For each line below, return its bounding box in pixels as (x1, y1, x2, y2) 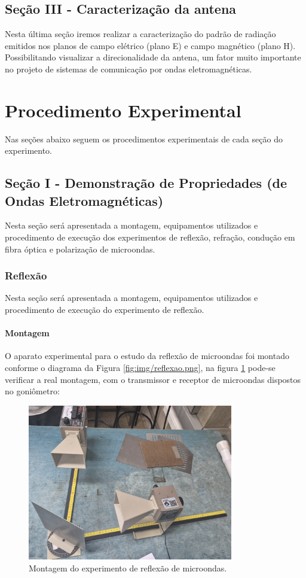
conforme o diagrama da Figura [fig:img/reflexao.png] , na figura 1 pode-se (5, 361, 276, 374)
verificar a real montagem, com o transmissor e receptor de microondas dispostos (5, 373, 301, 385)
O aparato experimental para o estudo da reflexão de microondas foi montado (5, 349, 289, 362)
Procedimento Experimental (5, 98, 241, 122)
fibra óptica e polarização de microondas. (5, 242, 155, 255)
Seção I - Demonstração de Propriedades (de (5, 174, 287, 192)
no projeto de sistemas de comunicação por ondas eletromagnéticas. (5, 62, 252, 75)
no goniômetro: (5, 385, 60, 397)
